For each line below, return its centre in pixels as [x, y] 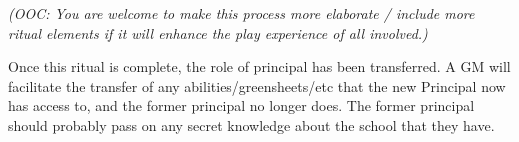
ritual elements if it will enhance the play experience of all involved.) [218, 32]
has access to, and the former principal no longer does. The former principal [241, 105]
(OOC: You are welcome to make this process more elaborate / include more [241, 13]
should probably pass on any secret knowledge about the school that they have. [251, 124]
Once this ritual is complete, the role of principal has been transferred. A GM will [259, 66]
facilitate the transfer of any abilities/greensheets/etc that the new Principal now [257, 85]
